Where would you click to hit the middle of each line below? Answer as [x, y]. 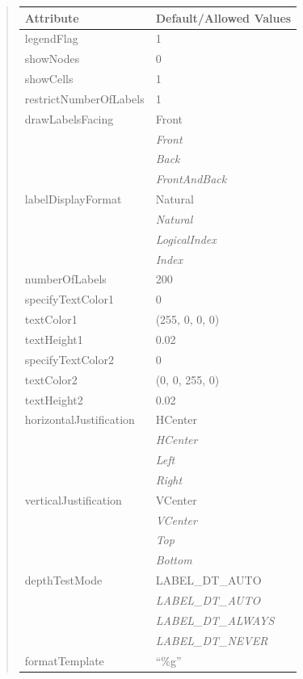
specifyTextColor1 [69, 299]
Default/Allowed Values [223, 17]
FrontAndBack [191, 179]
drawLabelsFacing [69, 118]
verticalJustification [73, 499]
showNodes [52, 59]
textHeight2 [54, 399]
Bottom [174, 560]
